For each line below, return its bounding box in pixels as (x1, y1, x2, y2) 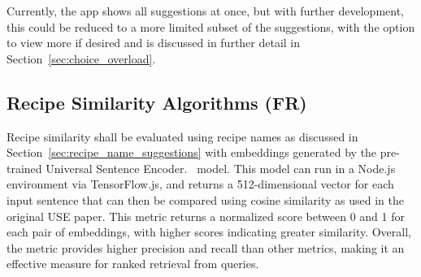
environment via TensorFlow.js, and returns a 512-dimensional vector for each (7, 175, 394, 193)
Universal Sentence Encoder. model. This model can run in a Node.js (46, 159, 396, 176)
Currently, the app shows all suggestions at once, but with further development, (7, 2, 405, 19)
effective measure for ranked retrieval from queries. (7, 255, 259, 272)
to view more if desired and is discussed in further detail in (7, 34, 301, 51)
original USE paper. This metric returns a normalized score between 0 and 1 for (7, 207, 405, 224)
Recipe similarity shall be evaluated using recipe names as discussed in (7, 128, 358, 145)
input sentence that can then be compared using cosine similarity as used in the (7, 191, 404, 208)
